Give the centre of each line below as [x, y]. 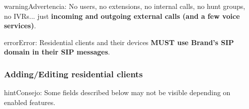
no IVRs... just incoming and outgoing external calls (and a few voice [122, 16]
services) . [20, 26]
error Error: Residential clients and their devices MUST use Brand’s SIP [119, 42]
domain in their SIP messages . [57, 52]
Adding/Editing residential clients [74, 74]
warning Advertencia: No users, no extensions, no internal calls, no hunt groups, [125, 6]
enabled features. [30, 102]
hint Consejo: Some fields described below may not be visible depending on [117, 92]
